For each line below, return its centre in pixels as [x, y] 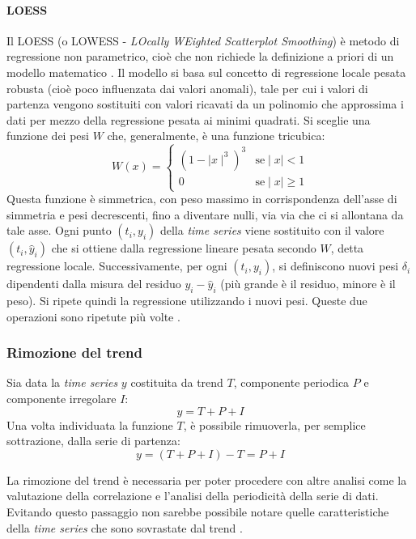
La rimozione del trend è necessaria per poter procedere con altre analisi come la [207, 480]
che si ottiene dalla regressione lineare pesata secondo [184, 248]
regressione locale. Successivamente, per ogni [117, 266]
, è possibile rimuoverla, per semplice [274, 424]
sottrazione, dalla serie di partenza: [93, 441]
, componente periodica [291, 382]
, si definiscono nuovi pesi [335, 266]
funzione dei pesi [48, 136]
